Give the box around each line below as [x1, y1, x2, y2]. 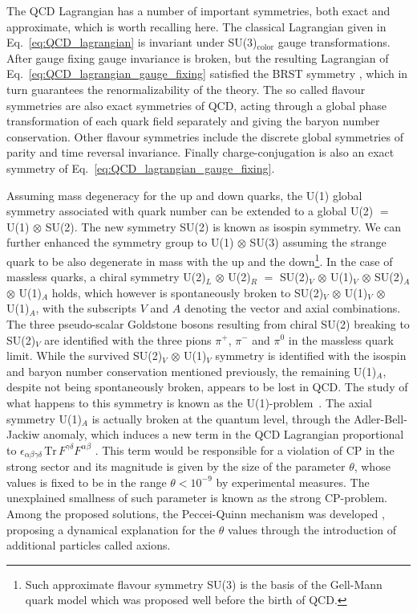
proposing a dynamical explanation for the [6, 521, 215, 537]
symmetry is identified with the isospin [215, 347, 407, 364]
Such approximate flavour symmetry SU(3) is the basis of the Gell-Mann [25, 575, 383, 592]
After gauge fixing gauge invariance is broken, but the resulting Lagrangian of [6, 49, 389, 66]
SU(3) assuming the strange [249, 234, 387, 251]
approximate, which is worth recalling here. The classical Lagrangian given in [6, 18, 387, 35]
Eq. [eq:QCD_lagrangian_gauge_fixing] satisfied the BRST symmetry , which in [6, 65, 408, 82]
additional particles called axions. [6, 537, 171, 554]
